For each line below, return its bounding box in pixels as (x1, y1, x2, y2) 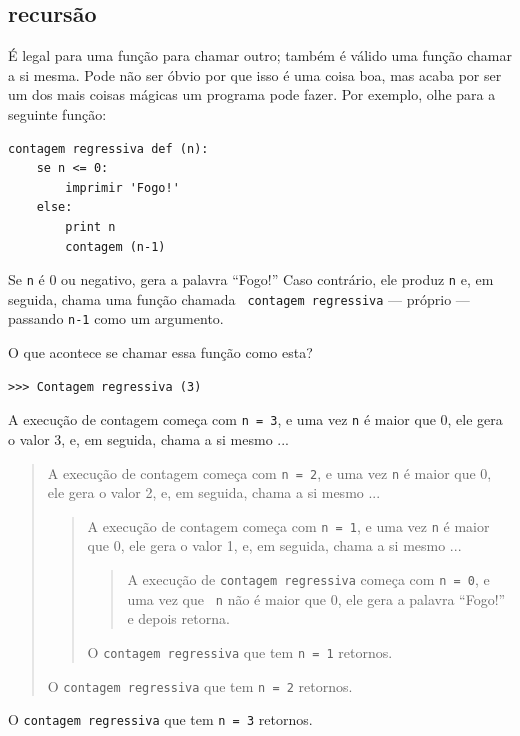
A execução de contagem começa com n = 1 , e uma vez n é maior (87, 515, 490, 536)
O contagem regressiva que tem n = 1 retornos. (87, 641, 393, 662)
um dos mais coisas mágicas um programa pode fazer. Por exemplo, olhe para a (8, 84, 496, 105)
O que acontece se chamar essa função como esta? (8, 342, 313, 363)
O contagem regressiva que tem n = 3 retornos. (8, 709, 313, 730)
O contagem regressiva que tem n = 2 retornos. (47, 675, 353, 696)
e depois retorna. (127, 608, 230, 629)
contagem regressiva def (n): (8, 141, 209, 156)
